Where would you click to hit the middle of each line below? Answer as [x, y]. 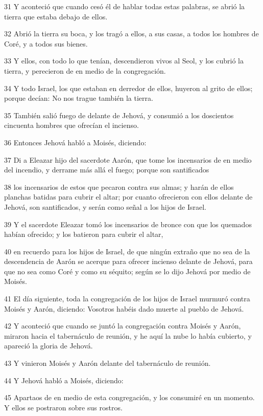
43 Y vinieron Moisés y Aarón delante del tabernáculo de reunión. [107, 363]
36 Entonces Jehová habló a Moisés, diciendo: [75, 142]
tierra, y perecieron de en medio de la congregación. [85, 70]
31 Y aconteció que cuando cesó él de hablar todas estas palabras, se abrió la [125, 6]
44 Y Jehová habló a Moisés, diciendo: [64, 380]
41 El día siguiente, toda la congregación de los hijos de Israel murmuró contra [127, 299]
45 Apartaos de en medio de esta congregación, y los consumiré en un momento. [129, 397]
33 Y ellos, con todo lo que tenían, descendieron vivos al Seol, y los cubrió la [124, 61]
